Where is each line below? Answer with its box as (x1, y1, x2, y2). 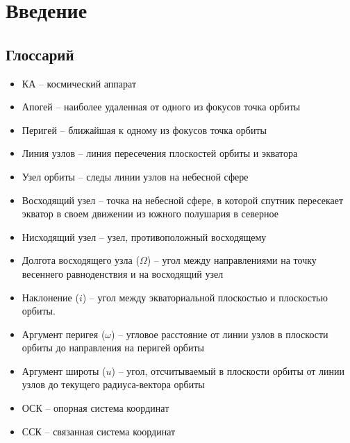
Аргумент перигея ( (22, 326, 106, 341)
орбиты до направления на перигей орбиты (22, 340, 204, 355)
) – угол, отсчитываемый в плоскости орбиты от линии (111, 363, 345, 378)
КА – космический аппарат (22, 76, 137, 90)
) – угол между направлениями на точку (147, 253, 317, 267)
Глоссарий (6, 43, 74, 65)
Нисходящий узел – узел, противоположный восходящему (22, 229, 267, 244)
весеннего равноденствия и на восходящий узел (22, 266, 224, 281)
